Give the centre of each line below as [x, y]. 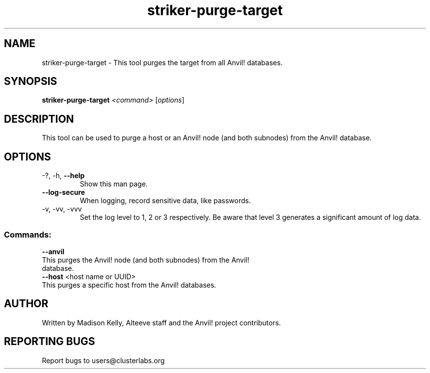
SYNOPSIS [31, 81]
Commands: [28, 234]
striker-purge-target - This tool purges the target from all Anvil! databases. [162, 62]
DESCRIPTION [39, 119]
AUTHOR [26, 304]
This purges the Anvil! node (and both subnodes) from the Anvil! [146, 260]
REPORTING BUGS [50, 342]
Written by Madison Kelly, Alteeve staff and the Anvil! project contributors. [161, 322]
